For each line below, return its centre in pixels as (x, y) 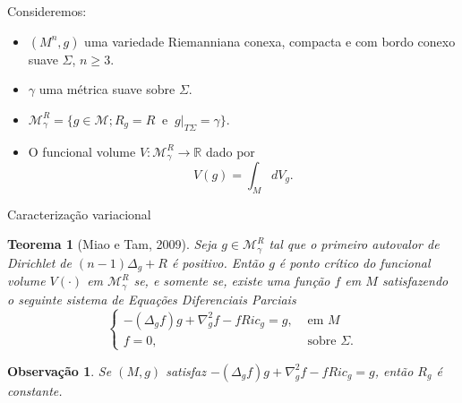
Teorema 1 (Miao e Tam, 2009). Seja (112, 244)
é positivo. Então (218, 262)
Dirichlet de (39, 262)
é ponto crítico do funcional (355, 262)
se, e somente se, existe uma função (232, 281)
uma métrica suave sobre (107, 89)
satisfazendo (415, 281)
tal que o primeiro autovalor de (354, 244)
